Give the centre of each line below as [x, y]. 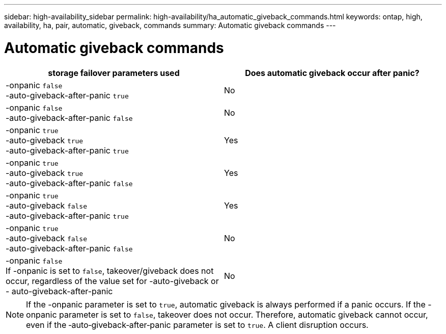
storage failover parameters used [114, 73]
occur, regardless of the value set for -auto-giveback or [112, 281]
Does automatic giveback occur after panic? [332, 73]
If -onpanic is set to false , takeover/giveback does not [110, 271]
